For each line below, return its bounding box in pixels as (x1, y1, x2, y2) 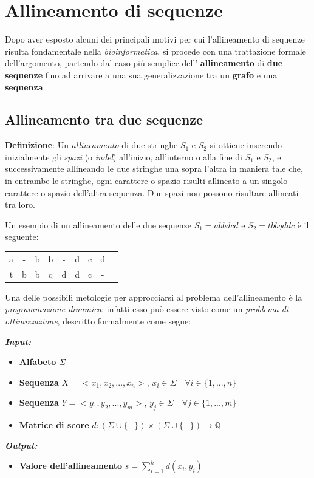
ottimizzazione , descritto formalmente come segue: (5, 314, 191, 327)
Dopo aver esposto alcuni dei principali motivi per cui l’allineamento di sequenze (5, 33, 305, 46)
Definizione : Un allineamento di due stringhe (5, 138, 178, 151)
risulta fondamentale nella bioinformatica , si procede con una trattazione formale (5, 44, 306, 57)
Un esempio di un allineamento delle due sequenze (5, 218, 191, 231)
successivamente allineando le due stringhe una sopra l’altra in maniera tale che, (5, 162, 303, 175)
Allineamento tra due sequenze (5, 110, 203, 129)
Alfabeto (19, 355, 56, 368)
